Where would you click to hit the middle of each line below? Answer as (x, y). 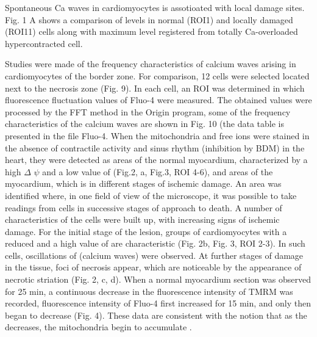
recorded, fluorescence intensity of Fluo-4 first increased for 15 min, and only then (158, 303)
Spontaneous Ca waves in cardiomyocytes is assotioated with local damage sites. (155, 7)
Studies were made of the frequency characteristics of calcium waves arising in (151, 64)
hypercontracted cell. (44, 43)
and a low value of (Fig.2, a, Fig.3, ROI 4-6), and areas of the (158, 171)
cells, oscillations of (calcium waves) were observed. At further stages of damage (154, 255)
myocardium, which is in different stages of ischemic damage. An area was (143, 183)
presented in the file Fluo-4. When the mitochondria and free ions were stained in (157, 135)
